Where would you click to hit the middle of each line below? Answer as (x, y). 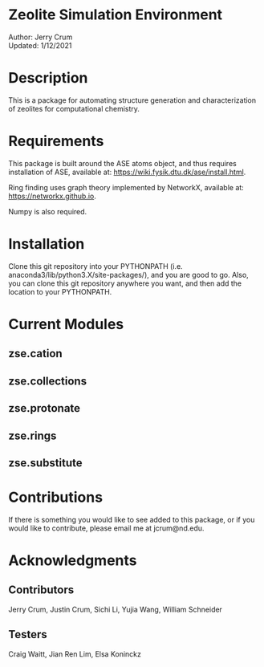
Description (48, 78)
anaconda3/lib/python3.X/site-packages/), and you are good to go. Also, (128, 275)
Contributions (55, 497)
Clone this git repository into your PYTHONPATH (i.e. (95, 266)
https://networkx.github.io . (52, 196)
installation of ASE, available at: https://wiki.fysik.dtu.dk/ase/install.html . (127, 172)
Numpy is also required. (48, 211)
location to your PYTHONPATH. (60, 291)
